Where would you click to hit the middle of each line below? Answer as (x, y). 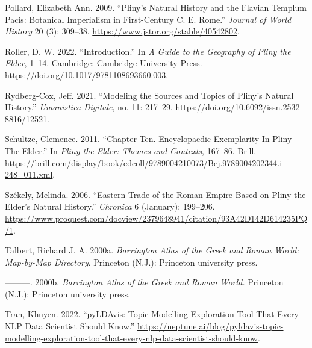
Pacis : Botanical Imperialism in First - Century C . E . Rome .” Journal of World (148, 19)
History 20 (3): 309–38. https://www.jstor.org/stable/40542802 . (122, 31)
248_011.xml (29, 174)
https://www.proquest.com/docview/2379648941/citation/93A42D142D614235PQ (156, 218)
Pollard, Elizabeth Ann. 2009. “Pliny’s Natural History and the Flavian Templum (156, 7)
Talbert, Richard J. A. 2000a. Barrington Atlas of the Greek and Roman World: (152, 250)
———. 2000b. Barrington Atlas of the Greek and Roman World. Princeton (144, 282)
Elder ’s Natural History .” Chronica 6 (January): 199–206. (110, 206)
